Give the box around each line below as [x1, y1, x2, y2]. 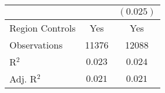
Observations [9, 38, 63, 51]
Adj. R [9, 72, 37, 85]
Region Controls [9, 21, 76, 35]
